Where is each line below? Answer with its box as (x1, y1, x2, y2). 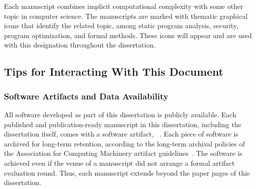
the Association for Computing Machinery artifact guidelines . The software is (4, 148, 243, 158)
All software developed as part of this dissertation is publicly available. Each (4, 109, 237, 119)
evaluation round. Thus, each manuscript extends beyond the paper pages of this (4, 167, 250, 178)
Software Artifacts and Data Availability (4, 90, 169, 102)
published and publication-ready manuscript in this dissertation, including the (4, 119, 242, 129)
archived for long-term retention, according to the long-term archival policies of (4, 138, 245, 148)
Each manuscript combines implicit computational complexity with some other (4, 1, 243, 11)
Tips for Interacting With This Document (4, 64, 224, 79)
